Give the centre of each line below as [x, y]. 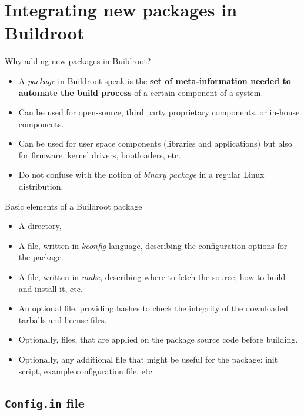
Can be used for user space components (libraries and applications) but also [155, 143]
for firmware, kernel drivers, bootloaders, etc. [100, 155]
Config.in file [45, 402]
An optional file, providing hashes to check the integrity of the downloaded [153, 308]
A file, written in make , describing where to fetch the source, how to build [152, 277]
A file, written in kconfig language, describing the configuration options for [153, 245]
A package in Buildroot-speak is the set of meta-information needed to [155, 80]
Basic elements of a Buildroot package [74, 206]
